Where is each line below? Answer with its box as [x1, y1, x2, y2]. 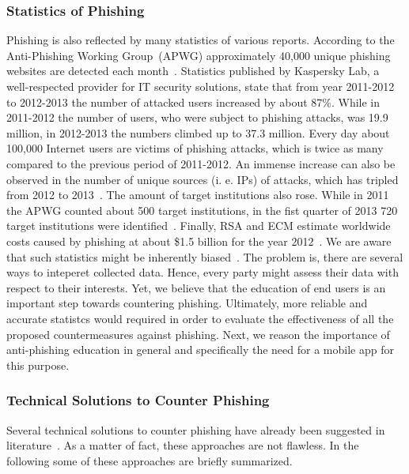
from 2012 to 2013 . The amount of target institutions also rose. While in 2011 [6, 186, 389, 203]
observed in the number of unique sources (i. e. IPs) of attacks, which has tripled [6, 171, 399, 187]
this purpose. [6, 356, 70, 373]
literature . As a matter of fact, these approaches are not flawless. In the [6, 437, 359, 453]
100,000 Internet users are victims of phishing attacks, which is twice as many [6, 140, 384, 156]
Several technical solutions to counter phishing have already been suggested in [6, 421, 385, 438]
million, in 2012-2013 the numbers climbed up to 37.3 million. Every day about [6, 124, 390, 141]
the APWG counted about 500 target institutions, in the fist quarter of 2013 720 [6, 201, 398, 218]
